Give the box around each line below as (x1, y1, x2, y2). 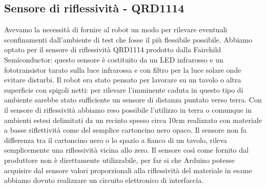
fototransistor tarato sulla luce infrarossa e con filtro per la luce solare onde (4, 64, 241, 75)
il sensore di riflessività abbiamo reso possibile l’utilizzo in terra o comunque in (4, 104, 252, 115)
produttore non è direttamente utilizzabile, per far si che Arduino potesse (4, 154, 235, 165)
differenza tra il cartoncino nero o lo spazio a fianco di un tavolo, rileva (4, 134, 227, 145)
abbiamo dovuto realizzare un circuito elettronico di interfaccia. (4, 175, 204, 185)
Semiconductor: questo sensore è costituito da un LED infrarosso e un (4, 54, 223, 65)
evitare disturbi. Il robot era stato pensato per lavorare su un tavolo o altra (4, 74, 241, 85)
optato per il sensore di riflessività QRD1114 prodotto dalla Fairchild (4, 44, 221, 55)
